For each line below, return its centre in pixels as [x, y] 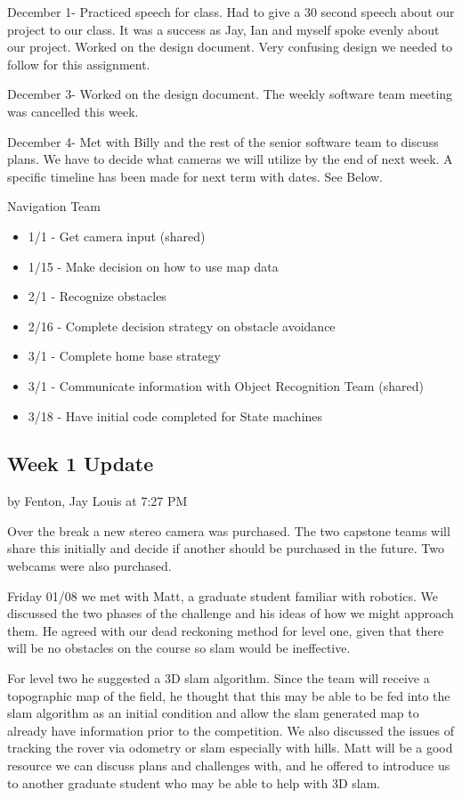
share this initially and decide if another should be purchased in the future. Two [226, 548]
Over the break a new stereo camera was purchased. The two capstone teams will [229, 530]
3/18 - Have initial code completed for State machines [175, 415]
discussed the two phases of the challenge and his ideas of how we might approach [231, 613]
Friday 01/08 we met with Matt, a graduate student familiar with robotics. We [223, 595]
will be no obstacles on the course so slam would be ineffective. [179, 648]
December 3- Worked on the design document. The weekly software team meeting [230, 94]
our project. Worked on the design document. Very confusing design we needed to [230, 47]
